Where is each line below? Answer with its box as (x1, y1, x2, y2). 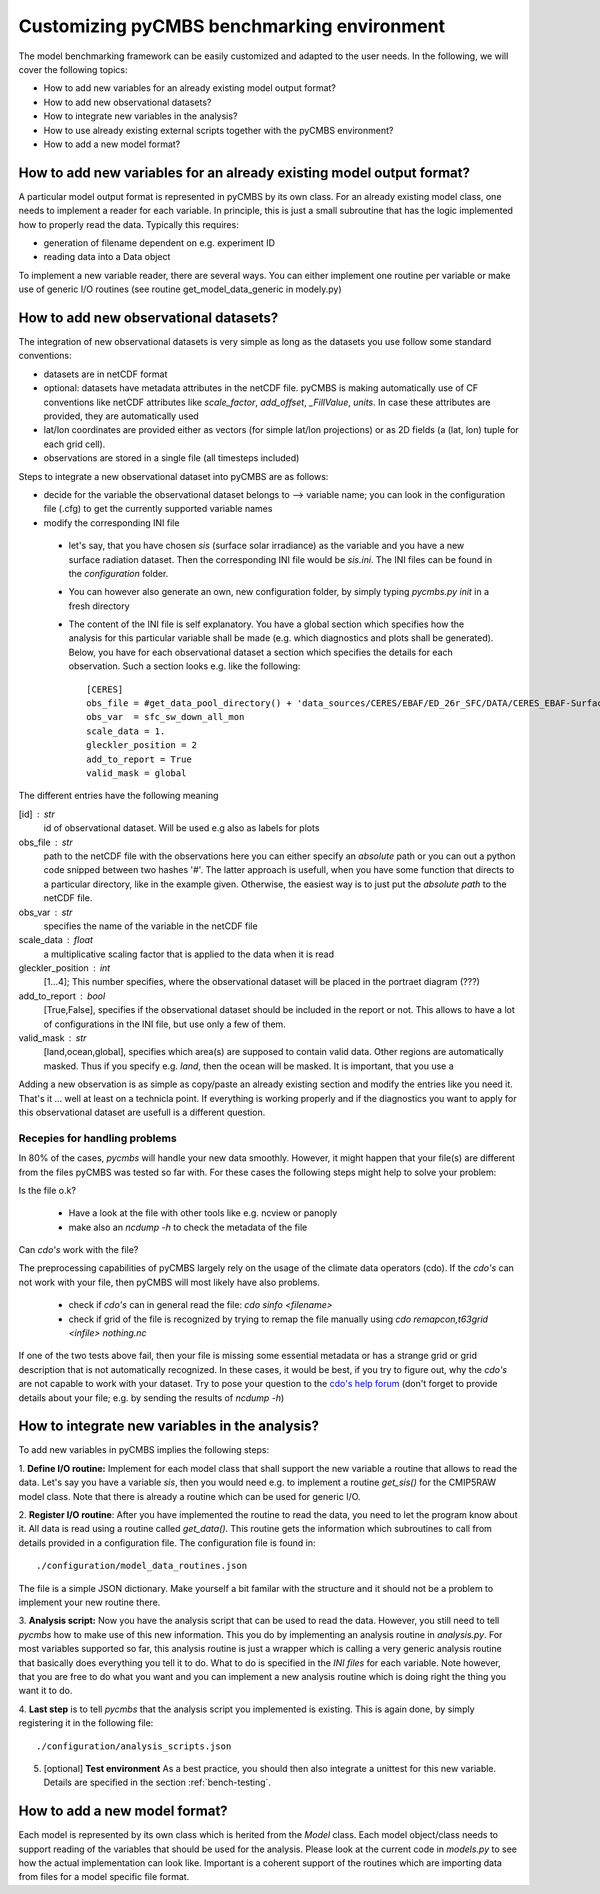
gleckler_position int (18, 962, 111, 974)
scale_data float (18, 934, 94, 946)
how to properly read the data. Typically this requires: (18, 218, 239, 230)
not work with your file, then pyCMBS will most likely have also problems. (18, 1276, 320, 1288)
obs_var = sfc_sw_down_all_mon (86, 711, 245, 723)
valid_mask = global (86, 767, 187, 779)
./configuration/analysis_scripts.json (36, 1740, 232, 1752)
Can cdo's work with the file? (18, 1244, 139, 1256)
